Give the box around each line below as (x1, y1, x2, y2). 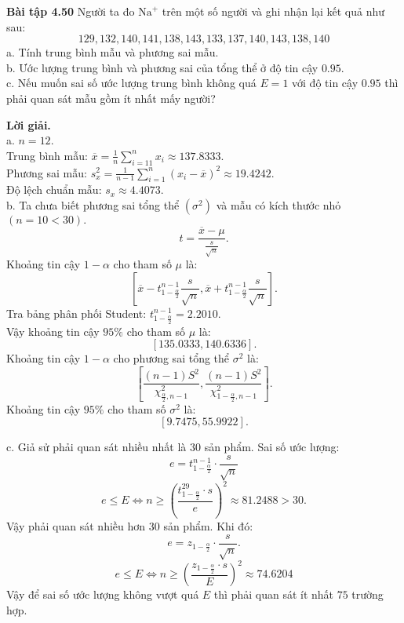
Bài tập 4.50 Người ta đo (6, 3, 135, 19)
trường (351, 586, 384, 603)
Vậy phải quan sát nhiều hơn (6, 518, 146, 534)
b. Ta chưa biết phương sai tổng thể (6, 196, 180, 213)
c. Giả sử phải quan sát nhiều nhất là (6, 439, 187, 455)
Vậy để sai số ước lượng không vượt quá (6, 586, 199, 603)
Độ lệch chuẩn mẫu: (6, 181, 102, 198)
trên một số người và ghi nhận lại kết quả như (162, 3, 385, 19)
